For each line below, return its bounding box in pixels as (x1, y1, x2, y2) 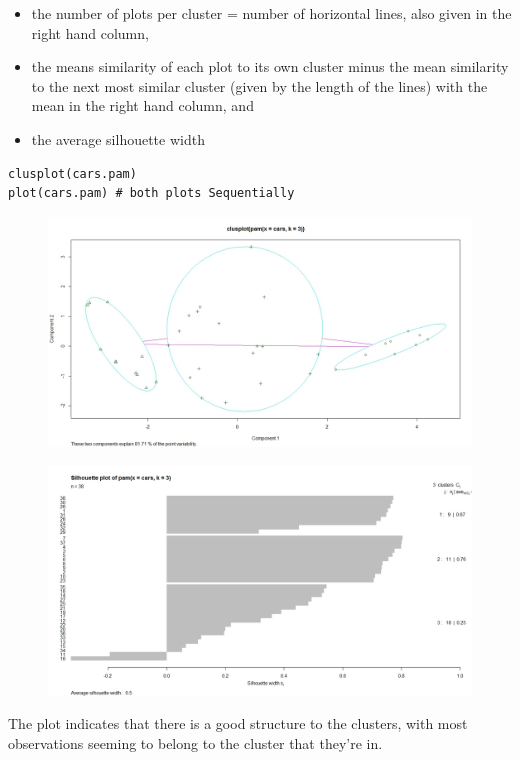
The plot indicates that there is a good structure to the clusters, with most (8, 713, 468, 734)
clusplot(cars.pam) (8, 166, 137, 181)
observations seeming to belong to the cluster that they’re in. (8, 732, 383, 753)
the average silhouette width (31, 128, 205, 149)
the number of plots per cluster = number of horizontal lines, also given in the (31, 3, 512, 23)
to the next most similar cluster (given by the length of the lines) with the (31, 75, 488, 96)
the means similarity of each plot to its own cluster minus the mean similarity (31, 56, 509, 77)
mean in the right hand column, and (31, 95, 254, 116)
